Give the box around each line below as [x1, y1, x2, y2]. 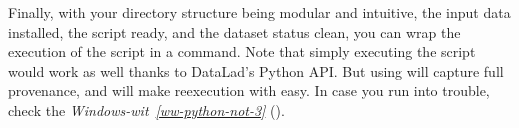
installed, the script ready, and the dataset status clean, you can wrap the [8, 21, 461, 42]
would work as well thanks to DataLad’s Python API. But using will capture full [8, 60, 504, 81]
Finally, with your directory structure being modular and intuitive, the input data [8, 2, 511, 22]
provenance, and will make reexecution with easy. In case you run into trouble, [8, 80, 490, 101]
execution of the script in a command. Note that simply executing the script [8, 41, 476, 62]
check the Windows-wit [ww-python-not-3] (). [8, 99, 285, 120]
